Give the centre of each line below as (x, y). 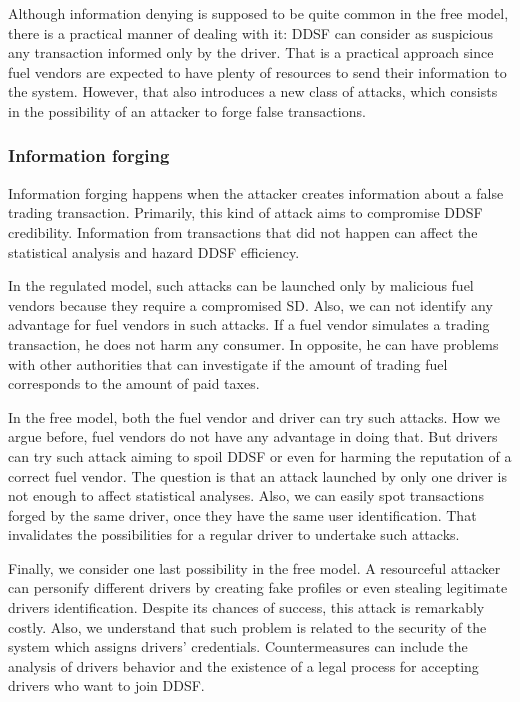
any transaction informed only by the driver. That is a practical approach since (251, 52)
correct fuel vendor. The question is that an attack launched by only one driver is (257, 475)
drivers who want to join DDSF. (106, 685)
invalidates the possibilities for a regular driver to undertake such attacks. (234, 534)
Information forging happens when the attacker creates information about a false (256, 192)
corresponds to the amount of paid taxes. (134, 383)
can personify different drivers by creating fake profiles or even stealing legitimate (258, 587)
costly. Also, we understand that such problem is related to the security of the (247, 626)
